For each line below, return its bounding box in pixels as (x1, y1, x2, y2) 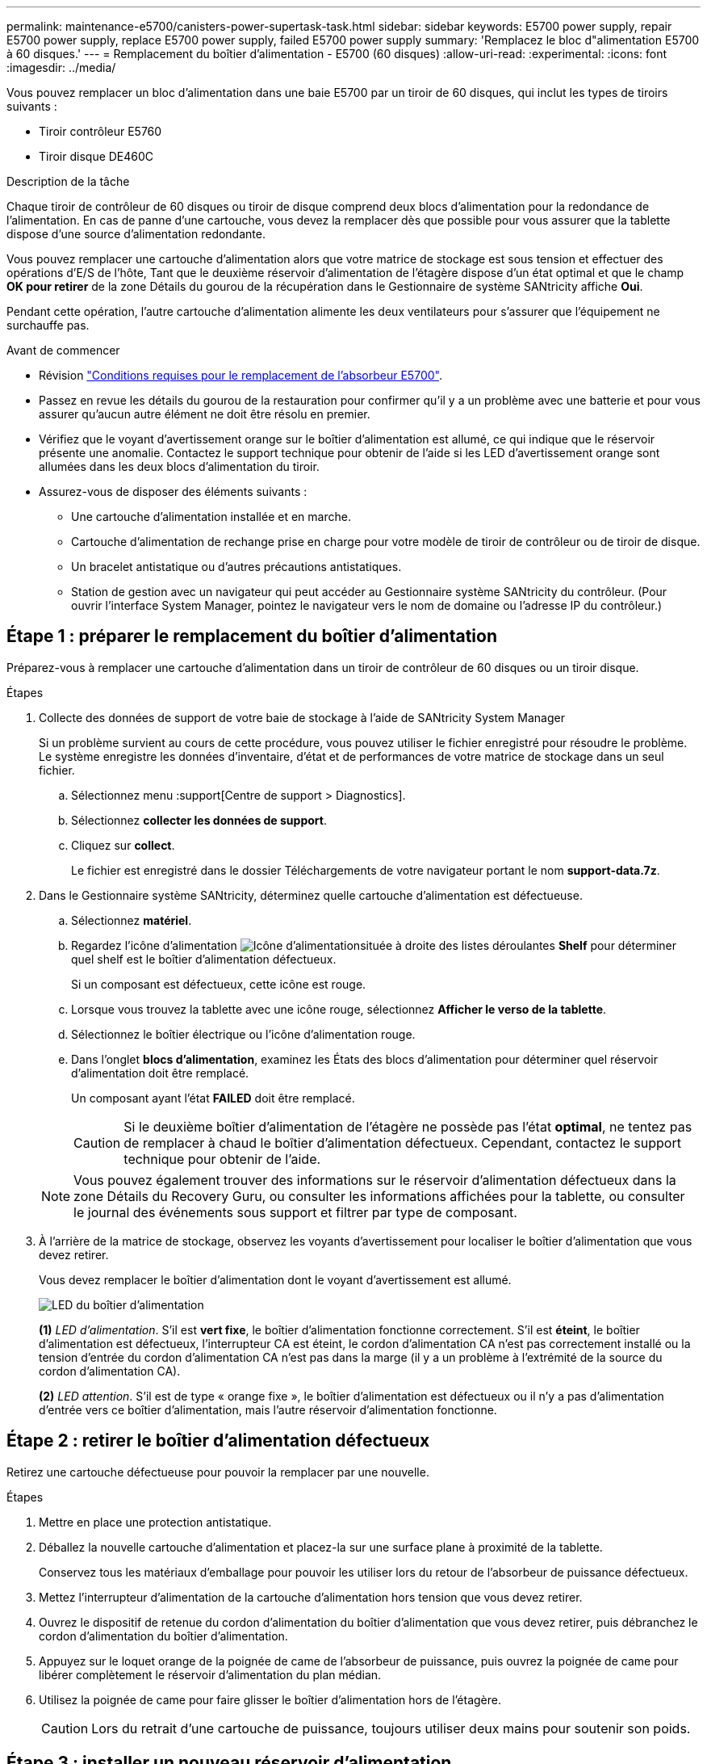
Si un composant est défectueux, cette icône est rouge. (71, 976, 366, 991)
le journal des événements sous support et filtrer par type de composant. (73, 1203, 517, 1220)
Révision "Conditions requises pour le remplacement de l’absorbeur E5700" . (39, 368, 442, 382)
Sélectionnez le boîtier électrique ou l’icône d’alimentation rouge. (71, 1027, 416, 1041)
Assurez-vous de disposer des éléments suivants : (39, 485, 307, 498)
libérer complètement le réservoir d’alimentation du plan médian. (39, 1667, 382, 1682)
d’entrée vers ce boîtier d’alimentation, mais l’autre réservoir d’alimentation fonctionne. (39, 1402, 497, 1417)
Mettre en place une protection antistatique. (39, 1514, 272, 1529)
